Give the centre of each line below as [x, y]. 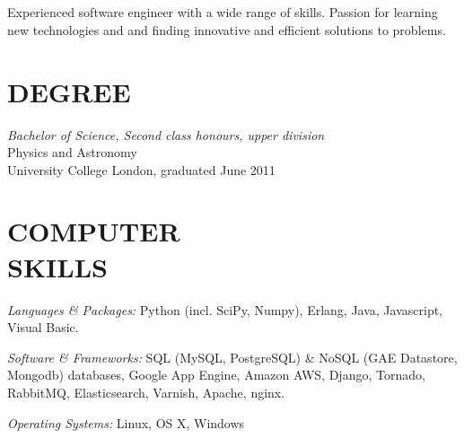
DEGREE [69, 91]
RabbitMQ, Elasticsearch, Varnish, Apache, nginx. [146, 392]
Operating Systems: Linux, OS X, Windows [126, 422]
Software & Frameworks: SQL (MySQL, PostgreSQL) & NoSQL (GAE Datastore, [232, 357]
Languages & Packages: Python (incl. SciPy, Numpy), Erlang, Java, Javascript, [225, 309]
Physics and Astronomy [72, 152]
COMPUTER [94, 231]
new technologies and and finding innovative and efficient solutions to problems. [227, 29]
